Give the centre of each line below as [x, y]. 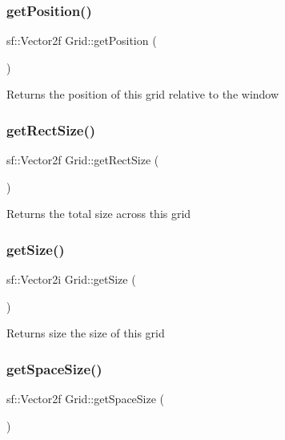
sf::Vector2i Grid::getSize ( [71, 279]
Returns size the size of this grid [86, 333]
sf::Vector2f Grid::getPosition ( [82, 40]
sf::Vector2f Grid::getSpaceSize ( [86, 399]
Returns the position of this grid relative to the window [143, 94]
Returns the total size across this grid [99, 214]
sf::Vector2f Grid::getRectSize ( [83, 160]
